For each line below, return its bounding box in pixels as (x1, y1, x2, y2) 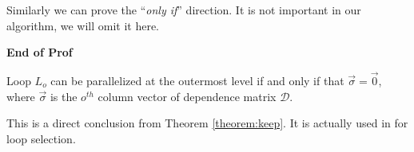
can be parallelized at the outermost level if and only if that (50, 72, 344, 88)
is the (50, 88, 78, 104)
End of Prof (6, 44, 73, 60)
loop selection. (6, 130, 76, 146)
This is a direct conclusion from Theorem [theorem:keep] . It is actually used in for (6, 115, 408, 131)
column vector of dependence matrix (98, 88, 277, 104)
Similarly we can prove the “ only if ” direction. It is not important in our (6, 2, 361, 18)
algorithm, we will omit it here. (6, 17, 160, 33)
